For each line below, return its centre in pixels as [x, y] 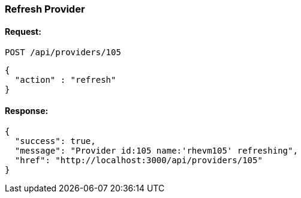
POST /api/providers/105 [63, 52]
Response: [27, 110]
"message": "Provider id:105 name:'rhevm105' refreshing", [156, 151]
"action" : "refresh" [65, 80]
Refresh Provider [45, 9]
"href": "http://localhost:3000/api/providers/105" [139, 160]
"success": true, [55, 141]
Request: [23, 31]
